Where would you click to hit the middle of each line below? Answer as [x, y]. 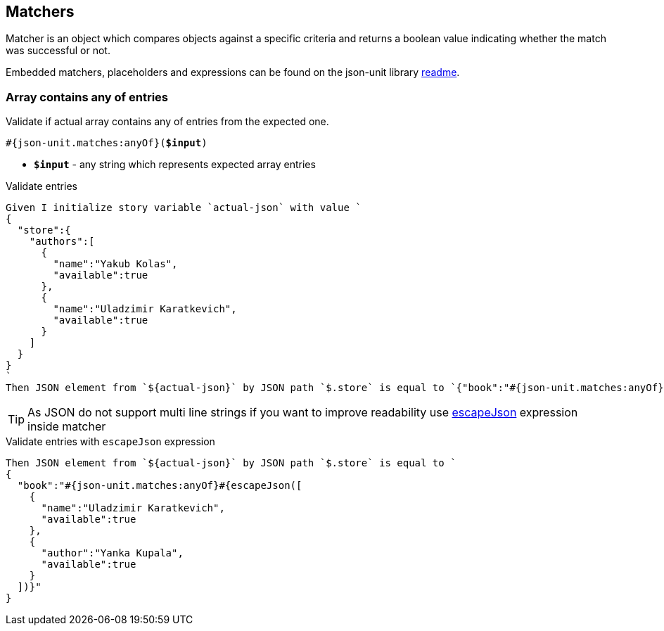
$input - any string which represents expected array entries [175, 165]
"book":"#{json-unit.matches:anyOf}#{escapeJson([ [160, 486]
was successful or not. [58, 51]
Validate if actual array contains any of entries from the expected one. [167, 122]
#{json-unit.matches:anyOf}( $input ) [107, 143]
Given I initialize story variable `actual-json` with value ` [184, 208]
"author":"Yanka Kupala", [112, 553]
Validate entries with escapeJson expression [110, 442]
